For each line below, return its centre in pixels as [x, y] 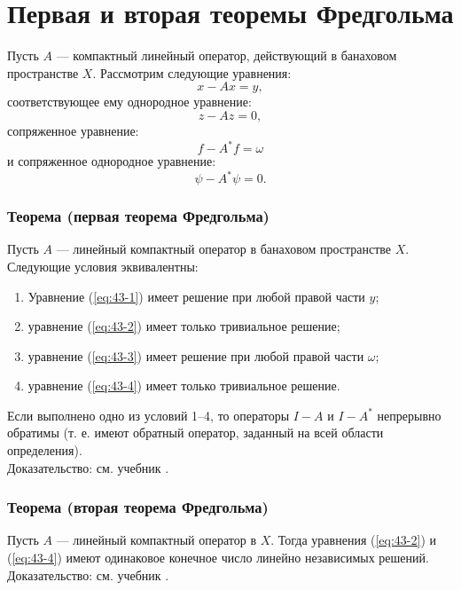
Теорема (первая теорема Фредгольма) [138, 216]
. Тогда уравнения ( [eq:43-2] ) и [353, 540]
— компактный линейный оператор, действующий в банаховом [227, 55]
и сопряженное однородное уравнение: [112, 161]
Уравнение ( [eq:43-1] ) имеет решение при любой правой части [196, 296]
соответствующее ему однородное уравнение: [129, 102]
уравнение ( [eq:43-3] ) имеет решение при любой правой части [196, 355]
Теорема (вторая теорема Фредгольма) [138, 507]
